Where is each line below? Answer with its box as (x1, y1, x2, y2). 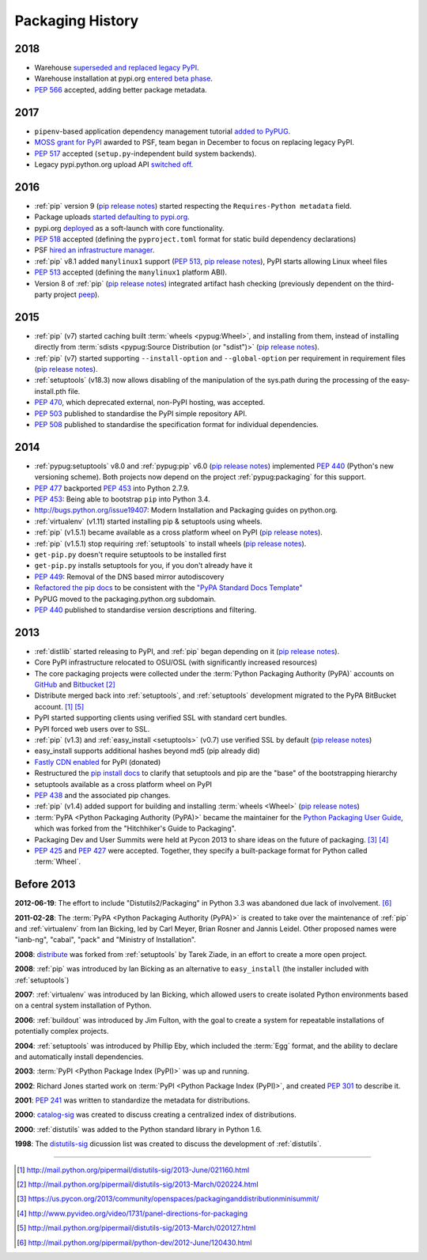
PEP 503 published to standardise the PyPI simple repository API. (34, 408, 248, 418)
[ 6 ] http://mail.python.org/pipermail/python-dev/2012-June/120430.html (17, 1238, 252, 1247)
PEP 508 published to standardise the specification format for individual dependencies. (34, 419, 319, 429)
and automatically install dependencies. (14, 1052, 144, 1061)
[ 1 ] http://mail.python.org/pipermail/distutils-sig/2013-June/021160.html (17, 1165, 250, 1175)
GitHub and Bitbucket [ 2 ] (34, 680, 116, 690)
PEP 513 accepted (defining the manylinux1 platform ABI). (34, 267, 228, 277)
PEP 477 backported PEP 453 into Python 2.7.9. (34, 483, 190, 493)
